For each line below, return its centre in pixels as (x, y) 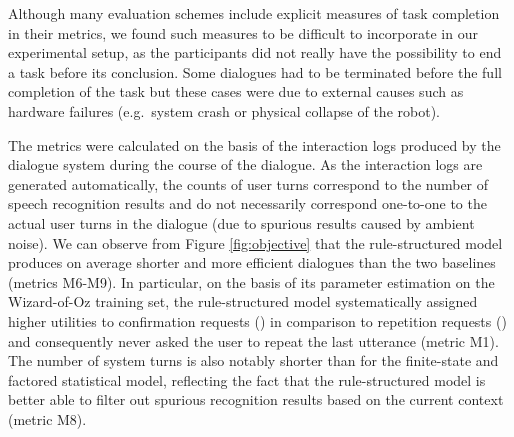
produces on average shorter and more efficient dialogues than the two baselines (252, 262)
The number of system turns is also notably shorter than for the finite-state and (253, 360)
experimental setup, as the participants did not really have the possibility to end (255, 52)
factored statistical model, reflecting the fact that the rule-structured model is (247, 379)
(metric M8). (47, 418)
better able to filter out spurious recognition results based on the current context (256, 399)
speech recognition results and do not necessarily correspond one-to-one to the (247, 203)
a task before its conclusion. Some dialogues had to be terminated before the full (255, 71)
